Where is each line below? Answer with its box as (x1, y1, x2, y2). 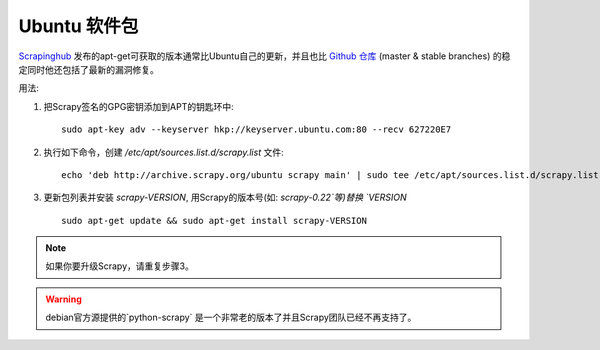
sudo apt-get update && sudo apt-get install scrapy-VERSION (61, 215, 367, 226)
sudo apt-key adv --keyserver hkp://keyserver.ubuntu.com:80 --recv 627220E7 (61, 124, 452, 135)
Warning (45, 293, 82, 305)
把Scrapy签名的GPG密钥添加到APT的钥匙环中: (43, 100, 234, 112)
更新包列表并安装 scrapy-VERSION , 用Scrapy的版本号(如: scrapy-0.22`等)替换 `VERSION (43, 191, 407, 204)
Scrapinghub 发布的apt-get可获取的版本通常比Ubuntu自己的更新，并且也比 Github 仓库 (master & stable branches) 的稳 (18, 50, 511, 62)
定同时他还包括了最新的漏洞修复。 (18, 63, 159, 75)
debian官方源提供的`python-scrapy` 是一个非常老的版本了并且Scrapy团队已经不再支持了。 (45, 311, 417, 324)
